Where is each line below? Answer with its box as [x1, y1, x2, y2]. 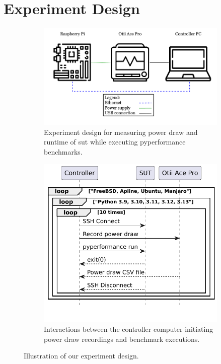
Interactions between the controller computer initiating [44, 324, 213, 334]
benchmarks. [44, 147, 83, 157]
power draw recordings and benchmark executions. [44, 333, 200, 344]
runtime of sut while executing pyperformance [44, 136, 186, 147]
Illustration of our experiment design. [24, 350, 139, 361]
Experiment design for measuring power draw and [44, 126, 198, 137]
